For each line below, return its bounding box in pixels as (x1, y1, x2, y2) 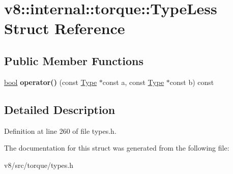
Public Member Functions (4, 52, 143, 68)
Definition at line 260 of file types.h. (4, 125, 116, 136)
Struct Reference (4, 18, 125, 39)
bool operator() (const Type (4, 76, 97, 87)
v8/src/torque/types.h (4, 159, 73, 170)
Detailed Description (4, 101, 115, 117)
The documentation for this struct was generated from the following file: (4, 142, 229, 153)
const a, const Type (102, 76, 164, 87)
